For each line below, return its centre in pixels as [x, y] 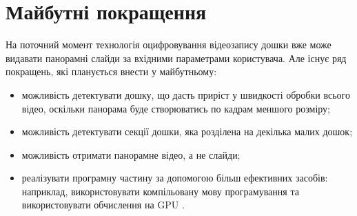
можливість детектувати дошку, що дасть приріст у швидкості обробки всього [186, 94]
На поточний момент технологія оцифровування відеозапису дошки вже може [169, 45]
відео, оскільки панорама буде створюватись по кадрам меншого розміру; [176, 108]
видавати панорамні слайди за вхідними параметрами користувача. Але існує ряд [176, 58]
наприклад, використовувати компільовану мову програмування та [160, 191]
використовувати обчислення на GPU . [103, 205]
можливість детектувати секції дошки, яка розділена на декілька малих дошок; [187, 131]
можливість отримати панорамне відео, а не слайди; [131, 154]
